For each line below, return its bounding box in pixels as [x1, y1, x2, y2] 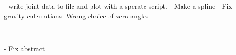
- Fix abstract [4, 43, 45, 53]
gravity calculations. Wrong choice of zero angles [4, 10, 149, 20]
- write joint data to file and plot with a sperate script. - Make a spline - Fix [4, 1, 232, 11]
